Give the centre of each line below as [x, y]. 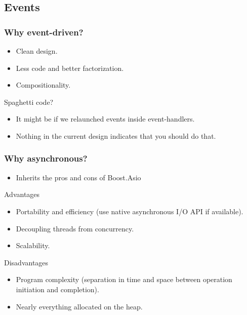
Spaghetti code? [29, 102]
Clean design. [37, 51]
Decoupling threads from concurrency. [75, 228]
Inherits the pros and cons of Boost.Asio [78, 177]
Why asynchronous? [46, 158]
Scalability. [33, 245]
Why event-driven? [44, 32]
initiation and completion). [57, 289]
